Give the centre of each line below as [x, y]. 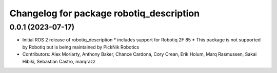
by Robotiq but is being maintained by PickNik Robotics [81, 47]
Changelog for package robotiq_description [105, 13]
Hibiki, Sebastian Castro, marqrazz [59, 61]
